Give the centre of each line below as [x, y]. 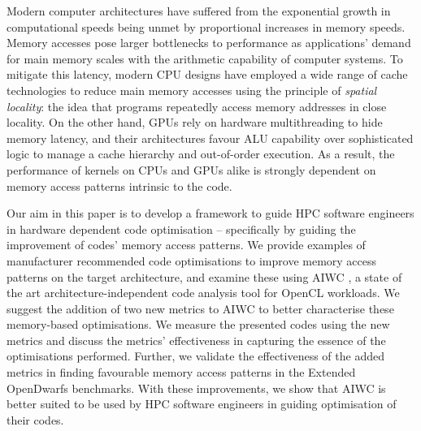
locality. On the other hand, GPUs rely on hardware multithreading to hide [195, 122]
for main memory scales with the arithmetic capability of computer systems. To [205, 58]
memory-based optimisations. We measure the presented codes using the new [198, 324]
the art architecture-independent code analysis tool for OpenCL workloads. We [203, 293]
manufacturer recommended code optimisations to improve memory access [192, 260]
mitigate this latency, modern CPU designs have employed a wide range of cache [207, 74]
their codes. [35, 419]
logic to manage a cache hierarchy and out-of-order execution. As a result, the [201, 154]
